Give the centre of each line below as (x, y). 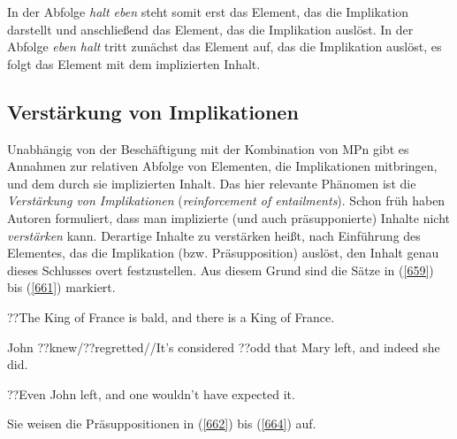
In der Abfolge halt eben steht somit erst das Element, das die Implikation (208, 12)
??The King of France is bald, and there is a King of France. (171, 316)
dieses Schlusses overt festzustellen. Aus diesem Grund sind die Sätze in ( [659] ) (221, 270)
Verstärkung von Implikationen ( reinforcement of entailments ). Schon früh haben (226, 200)
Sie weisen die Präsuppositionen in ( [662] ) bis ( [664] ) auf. (162, 424)
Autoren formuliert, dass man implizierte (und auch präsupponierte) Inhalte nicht (229, 217)
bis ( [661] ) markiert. (61, 287)
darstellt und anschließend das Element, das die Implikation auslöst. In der (210, 29)
